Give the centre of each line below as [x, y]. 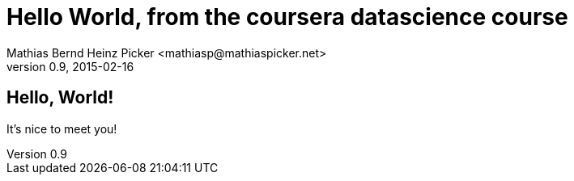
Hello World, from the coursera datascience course [287, 17]
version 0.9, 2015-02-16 [70, 66]
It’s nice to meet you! [62, 128]
